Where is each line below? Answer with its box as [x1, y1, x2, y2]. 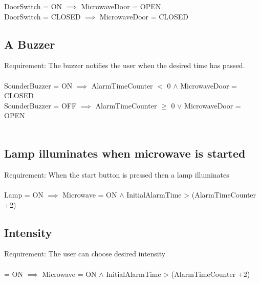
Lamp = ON [4, 189, 44, 200]
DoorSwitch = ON [4, 1, 62, 11]
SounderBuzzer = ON [4, 80, 73, 91]
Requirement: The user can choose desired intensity [4, 248, 166, 259]
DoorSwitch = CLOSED [4, 11, 81, 21]
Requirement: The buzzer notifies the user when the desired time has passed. [4, 60, 245, 71]
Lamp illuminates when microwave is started [4, 145, 246, 161]
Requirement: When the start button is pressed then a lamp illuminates [4, 169, 229, 180]
